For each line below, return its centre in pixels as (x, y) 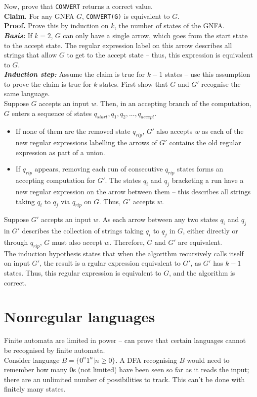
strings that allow (31, 55)
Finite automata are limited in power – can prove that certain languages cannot (125, 340)
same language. (27, 93)
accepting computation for (55, 180)
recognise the (221, 84)
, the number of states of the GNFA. (170, 26)
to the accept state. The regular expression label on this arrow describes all (118, 45)
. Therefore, (127, 242)
